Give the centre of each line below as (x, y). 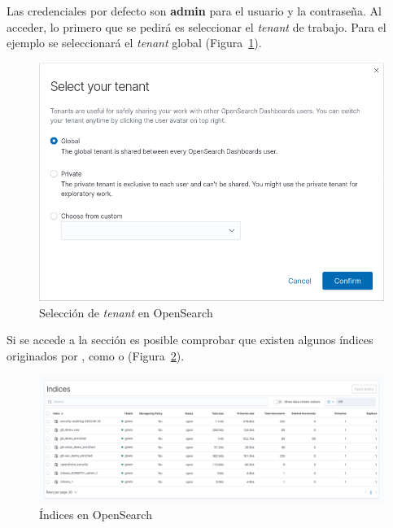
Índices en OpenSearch (96, 515)
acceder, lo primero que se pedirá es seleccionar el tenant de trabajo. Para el (196, 26)
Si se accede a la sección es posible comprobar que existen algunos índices (190, 340)
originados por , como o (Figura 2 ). (96, 355)
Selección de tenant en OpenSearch (126, 312)
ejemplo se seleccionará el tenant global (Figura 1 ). (134, 43)
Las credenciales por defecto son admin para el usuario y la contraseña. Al (194, 11)
